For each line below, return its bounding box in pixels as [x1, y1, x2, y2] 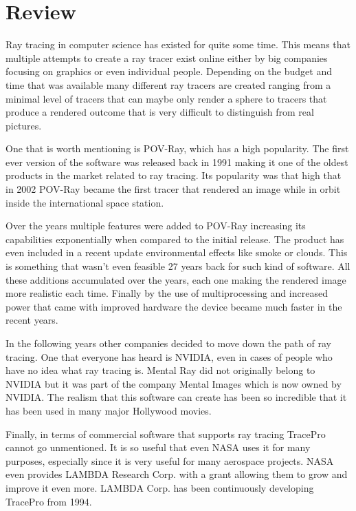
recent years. [5, 313, 58, 327]
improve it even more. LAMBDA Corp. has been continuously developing [5, 480, 314, 494]
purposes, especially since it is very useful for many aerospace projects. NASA [5, 453, 334, 468]
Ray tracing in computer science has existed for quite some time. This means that [5, 37, 351, 52]
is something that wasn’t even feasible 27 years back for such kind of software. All [5, 259, 351, 273]
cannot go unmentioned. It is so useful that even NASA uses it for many [5, 440, 311, 455]
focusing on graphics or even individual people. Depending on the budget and [5, 64, 332, 79]
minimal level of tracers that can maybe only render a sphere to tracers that [5, 91, 327, 105]
